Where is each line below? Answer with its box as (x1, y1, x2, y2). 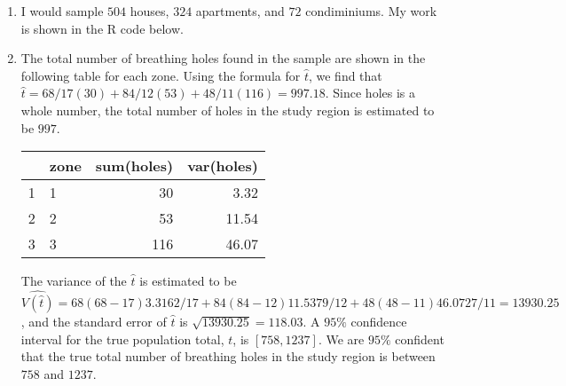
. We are (318, 329, 365, 348)
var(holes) (187, 155, 258, 177)
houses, (130, 2, 169, 20)
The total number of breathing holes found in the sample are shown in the (20, 49, 426, 67)
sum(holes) (95, 155, 174, 177)
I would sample (20, 2, 104, 20)
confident (395, 329, 444, 348)
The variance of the (20, 272, 127, 290)
